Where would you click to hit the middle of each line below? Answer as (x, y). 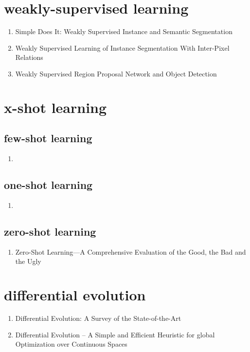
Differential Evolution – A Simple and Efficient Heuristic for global (115, 334)
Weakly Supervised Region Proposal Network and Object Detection (116, 73)
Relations (29, 57)
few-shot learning (48, 138)
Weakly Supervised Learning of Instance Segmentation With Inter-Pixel (122, 47)
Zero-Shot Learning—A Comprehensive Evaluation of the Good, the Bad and (131, 251)
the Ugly (28, 261)
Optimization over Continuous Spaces (71, 344)
